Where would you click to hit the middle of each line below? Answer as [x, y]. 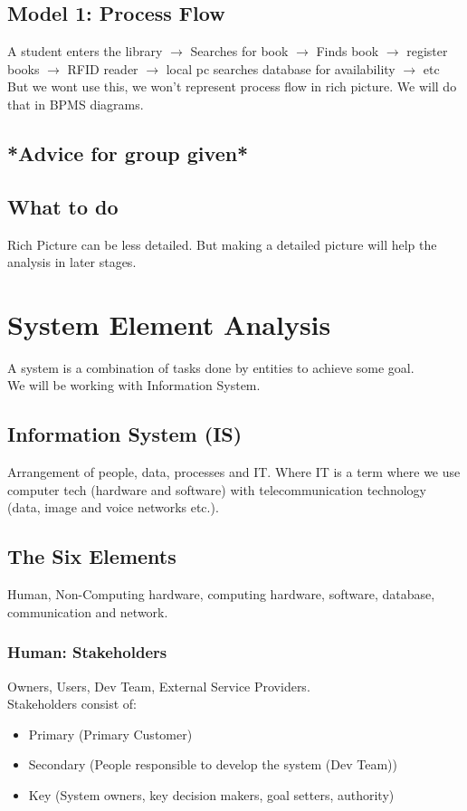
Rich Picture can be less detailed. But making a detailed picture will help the [222, 244]
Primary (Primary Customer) [110, 734]
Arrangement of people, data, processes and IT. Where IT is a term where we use [234, 472]
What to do [63, 206]
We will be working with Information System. [134, 385]
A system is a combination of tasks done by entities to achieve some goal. [211, 367]
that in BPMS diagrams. [76, 104]
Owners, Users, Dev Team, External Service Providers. [159, 686]
